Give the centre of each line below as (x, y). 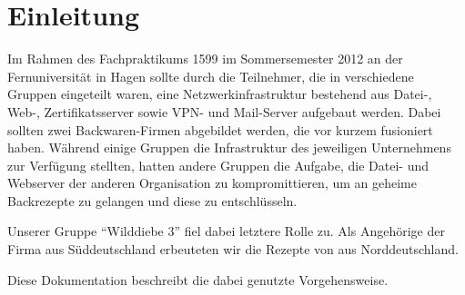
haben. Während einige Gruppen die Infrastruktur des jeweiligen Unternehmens (229, 147)
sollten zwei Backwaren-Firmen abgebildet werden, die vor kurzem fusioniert (220, 129)
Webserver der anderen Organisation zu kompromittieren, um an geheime (212, 183)
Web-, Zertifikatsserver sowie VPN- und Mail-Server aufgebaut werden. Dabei (224, 111)
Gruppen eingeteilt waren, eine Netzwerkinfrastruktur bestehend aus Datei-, (220, 94)
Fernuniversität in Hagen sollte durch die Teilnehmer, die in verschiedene (211, 76)
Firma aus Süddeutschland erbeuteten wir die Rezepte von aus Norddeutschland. (233, 249)
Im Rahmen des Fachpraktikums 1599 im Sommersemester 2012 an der (205, 59)
